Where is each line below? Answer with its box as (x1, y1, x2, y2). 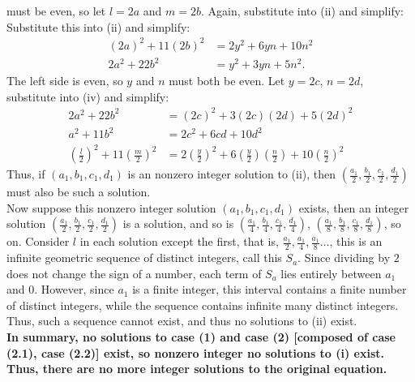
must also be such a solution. (6, 183, 151, 200)
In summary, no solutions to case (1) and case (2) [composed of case (6, 328, 396, 346)
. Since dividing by (297, 249, 391, 266)
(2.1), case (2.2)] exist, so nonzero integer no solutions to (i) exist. (6, 344, 385, 361)
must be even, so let (6, 2, 106, 19)
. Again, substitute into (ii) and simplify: (201, 2, 404, 19)
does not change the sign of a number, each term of (6, 264, 262, 281)
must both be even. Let (169, 72, 285, 89)
